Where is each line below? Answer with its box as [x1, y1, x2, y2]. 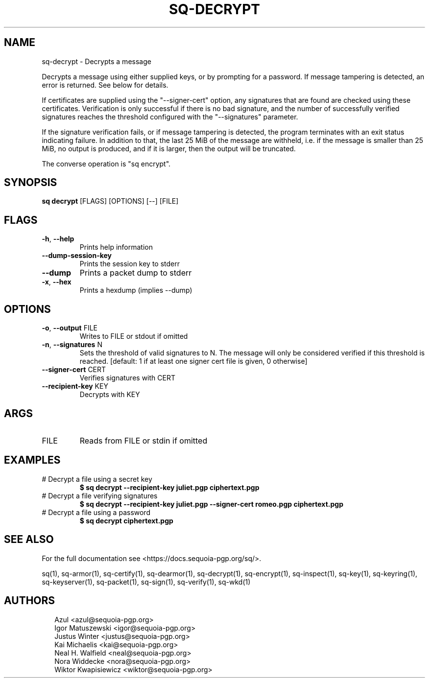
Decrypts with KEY [79, 390, 140, 399]
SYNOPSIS [4, 176, 57, 189]
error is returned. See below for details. [42, 80, 168, 89]
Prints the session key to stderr [79, 259, 180, 268]
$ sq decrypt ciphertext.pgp [79, 516, 173, 525]
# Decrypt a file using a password [42, 508, 150, 517]
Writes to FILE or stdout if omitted [79, 332, 188, 341]
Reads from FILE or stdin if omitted [79, 435, 208, 446]
